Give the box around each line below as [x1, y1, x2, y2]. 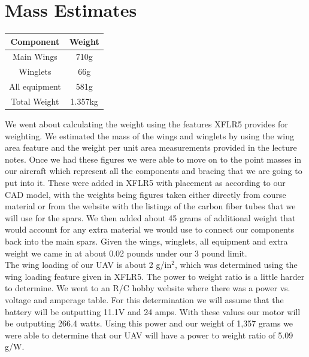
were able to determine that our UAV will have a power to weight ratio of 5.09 [5, 328, 293, 341]
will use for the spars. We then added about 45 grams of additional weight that [5, 211, 296, 224]
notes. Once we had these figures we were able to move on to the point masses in [5, 152, 302, 165]
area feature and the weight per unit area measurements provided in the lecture [5, 141, 297, 154]
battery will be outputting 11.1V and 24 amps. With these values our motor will [5, 305, 301, 318]
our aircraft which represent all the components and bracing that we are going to [5, 164, 302, 177]
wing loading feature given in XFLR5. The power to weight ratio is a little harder [5, 270, 305, 282]
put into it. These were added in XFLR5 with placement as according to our [5, 176, 286, 189]
